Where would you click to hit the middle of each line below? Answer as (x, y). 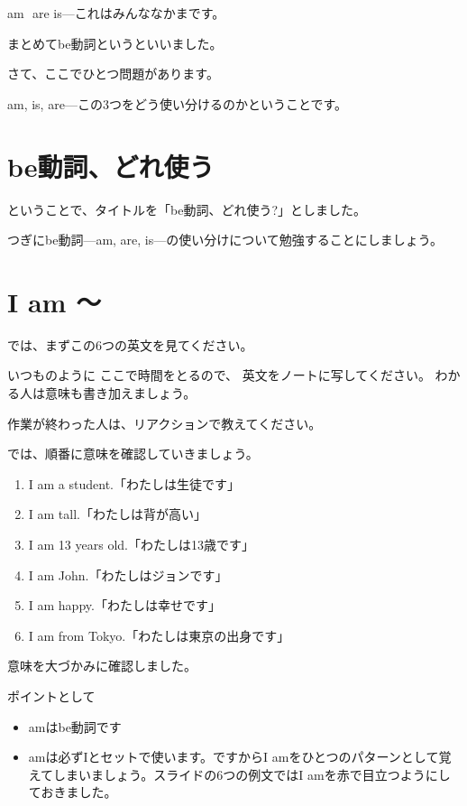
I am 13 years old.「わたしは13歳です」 (141, 544)
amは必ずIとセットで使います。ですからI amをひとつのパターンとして (233, 757)
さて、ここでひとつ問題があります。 (113, 74)
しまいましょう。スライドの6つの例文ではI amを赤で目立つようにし (252, 774)
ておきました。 (73, 792)
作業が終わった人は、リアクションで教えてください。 (165, 423)
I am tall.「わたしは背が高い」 (117, 514)
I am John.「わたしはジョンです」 (128, 574)
